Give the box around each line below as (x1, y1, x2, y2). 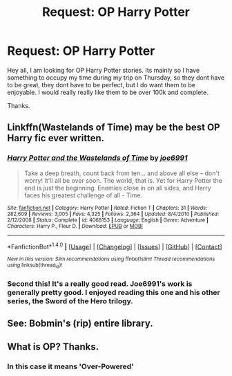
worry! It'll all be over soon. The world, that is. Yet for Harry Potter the (23, 176, 223, 184)
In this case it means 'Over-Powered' (7, 361, 134, 371)
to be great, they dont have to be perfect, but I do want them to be (7, 80, 195, 89)
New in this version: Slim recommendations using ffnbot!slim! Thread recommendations (7, 256, 215, 263)
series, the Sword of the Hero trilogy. (7, 296, 133, 305)
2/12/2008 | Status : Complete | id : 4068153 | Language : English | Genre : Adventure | (7, 216, 209, 224)
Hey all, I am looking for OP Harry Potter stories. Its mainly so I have (7, 66, 200, 74)
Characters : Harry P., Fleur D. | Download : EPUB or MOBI (7, 222, 143, 229)
